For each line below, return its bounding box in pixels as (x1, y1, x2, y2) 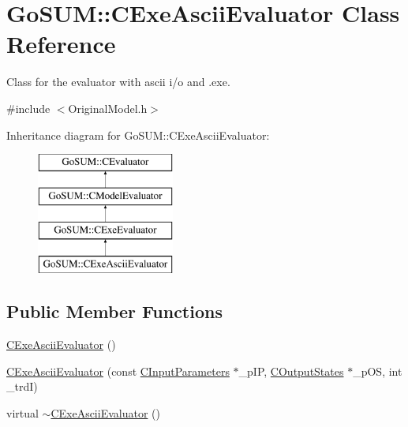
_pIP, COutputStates (238, 362, 344, 379)
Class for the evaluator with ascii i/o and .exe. (6, 73, 230, 90)
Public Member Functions (6, 299, 223, 324)
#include (6, 99, 51, 116)
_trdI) (6, 378, 38, 395)
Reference (6, 28, 116, 60)
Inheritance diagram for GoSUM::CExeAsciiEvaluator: (6, 126, 270, 143)
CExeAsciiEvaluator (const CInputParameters (6, 362, 230, 379)
